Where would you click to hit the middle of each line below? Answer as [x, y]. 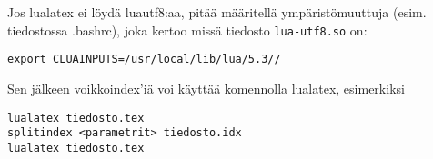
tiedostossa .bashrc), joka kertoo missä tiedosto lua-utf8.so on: [187, 30]
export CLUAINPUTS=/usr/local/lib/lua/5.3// [144, 60]
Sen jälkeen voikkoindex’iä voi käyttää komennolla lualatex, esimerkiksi [206, 88]
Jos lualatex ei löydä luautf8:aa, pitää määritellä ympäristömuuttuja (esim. [217, 12]
